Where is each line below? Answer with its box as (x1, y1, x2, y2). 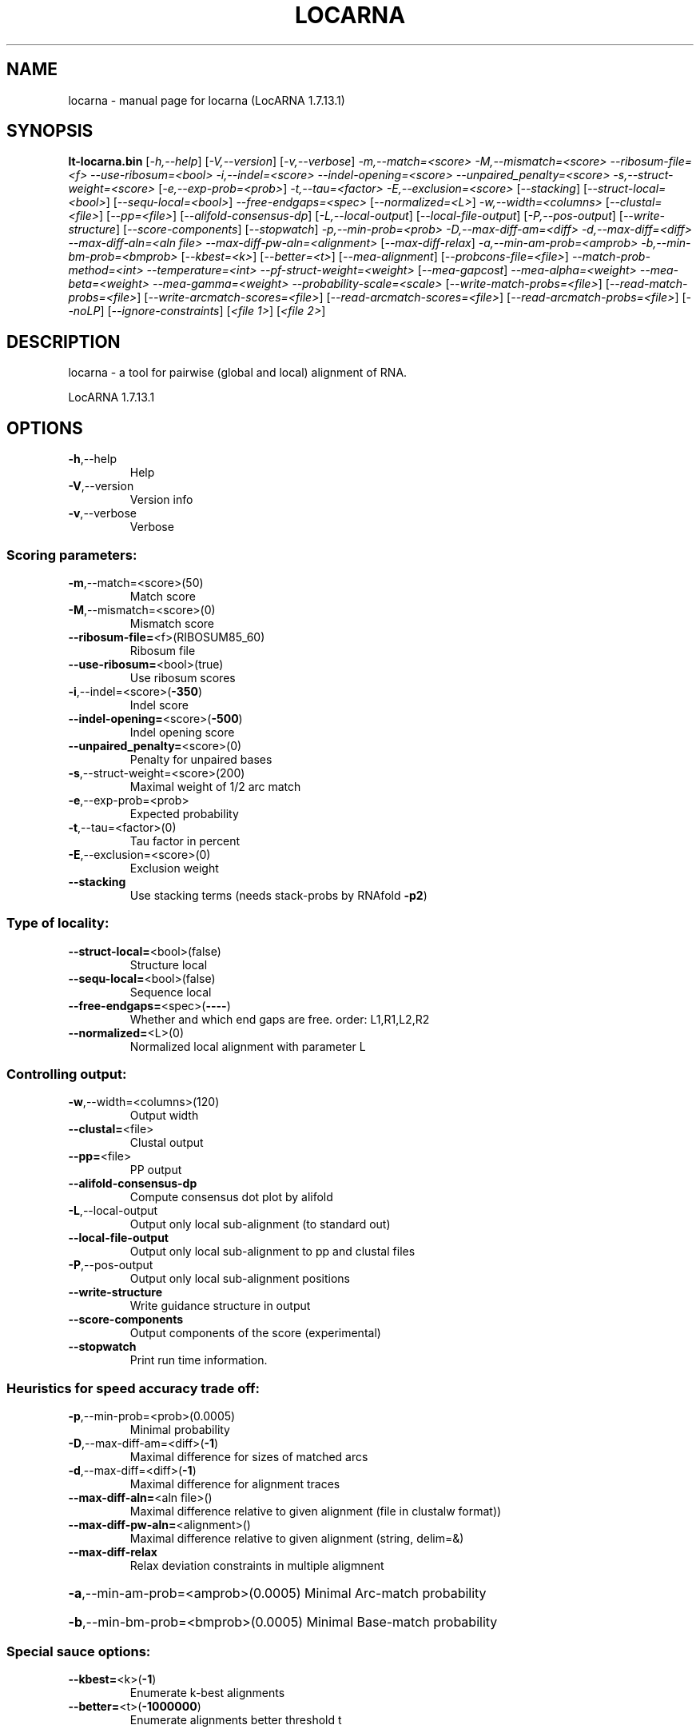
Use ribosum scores (129, 670, 236, 685)
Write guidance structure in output (129, 1299, 311, 1313)
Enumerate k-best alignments (129, 1685, 285, 1699)
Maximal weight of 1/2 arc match (129, 779, 301, 793)
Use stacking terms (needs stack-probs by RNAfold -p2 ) (129, 888, 428, 902)
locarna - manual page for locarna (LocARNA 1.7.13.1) (68, 93, 345, 107)
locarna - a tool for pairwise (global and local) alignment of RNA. (68, 365, 408, 380)
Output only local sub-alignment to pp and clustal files (129, 1244, 416, 1259)
